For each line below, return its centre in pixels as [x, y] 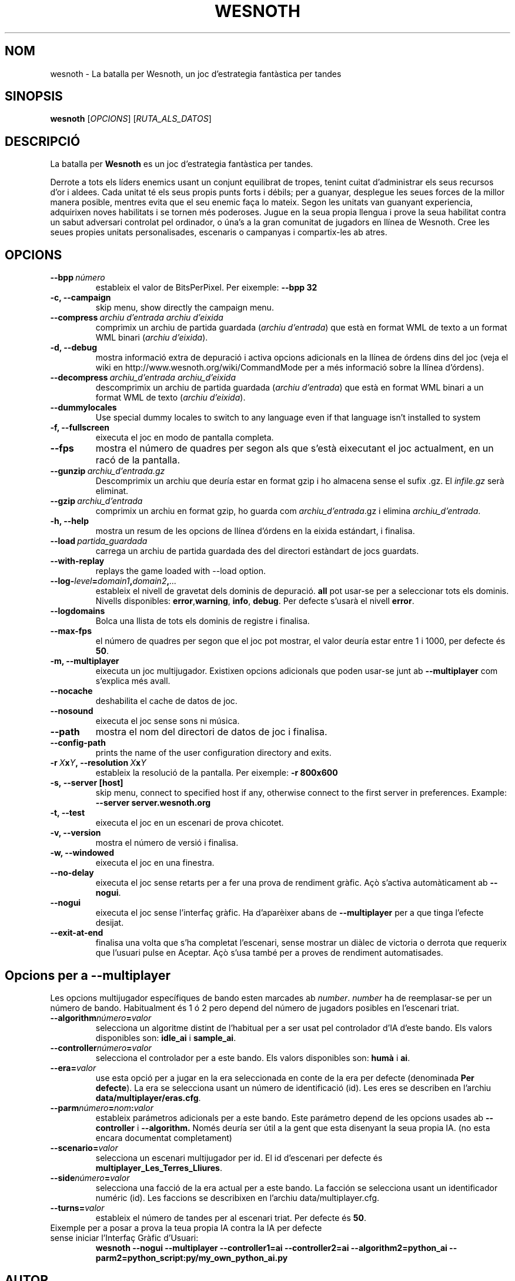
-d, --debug [73, 348]
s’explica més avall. [133, 681]
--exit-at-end [77, 933]
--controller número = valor [101, 1048]
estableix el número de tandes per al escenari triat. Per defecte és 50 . [231, 1217]
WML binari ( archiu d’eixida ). [152, 338]
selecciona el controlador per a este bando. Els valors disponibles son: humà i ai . [253, 1058]
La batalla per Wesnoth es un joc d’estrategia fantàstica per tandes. [182, 164]
